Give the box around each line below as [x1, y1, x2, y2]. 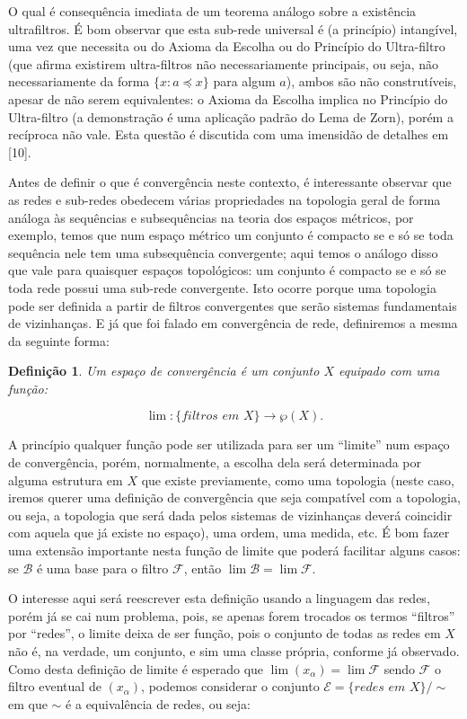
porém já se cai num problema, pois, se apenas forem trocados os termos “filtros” [8, 606, 455, 625]
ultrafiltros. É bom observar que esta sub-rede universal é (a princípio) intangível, [8, 19, 458, 38]
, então [183, 558, 222, 577]
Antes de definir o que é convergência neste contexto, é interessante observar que [8, 173, 452, 191]
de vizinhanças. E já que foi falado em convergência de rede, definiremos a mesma [8, 314, 458, 333]
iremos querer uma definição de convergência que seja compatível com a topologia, [8, 488, 461, 507]
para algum [213, 72, 276, 91]
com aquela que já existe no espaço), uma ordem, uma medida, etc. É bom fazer [8, 523, 450, 542]
